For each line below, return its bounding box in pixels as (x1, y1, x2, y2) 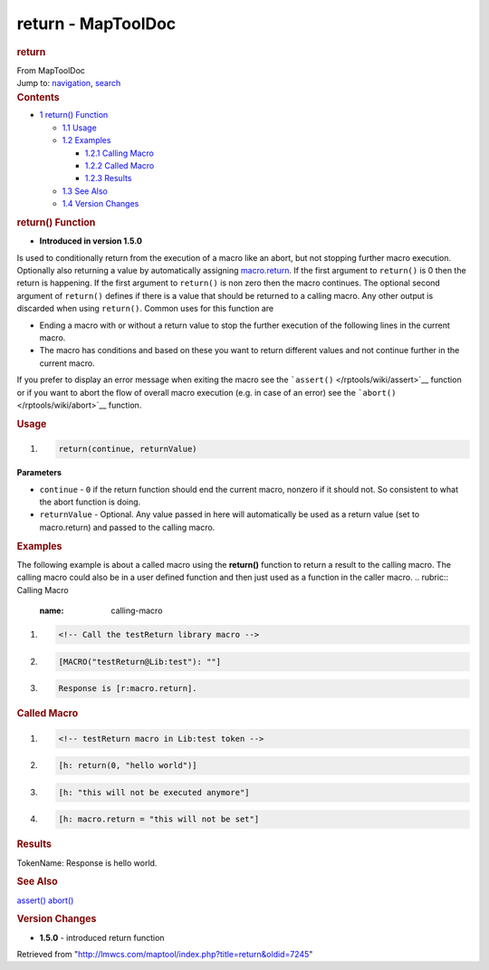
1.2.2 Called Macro (84, 160, 155, 171)
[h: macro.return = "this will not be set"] (58, 814, 260, 824)
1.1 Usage (62, 122, 97, 133)
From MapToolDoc (16, 64, 86, 76)
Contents (16, 91, 60, 103)
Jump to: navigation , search (16, 78, 121, 89)
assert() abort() (16, 895, 74, 906)
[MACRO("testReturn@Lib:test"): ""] (58, 657, 222, 667)
